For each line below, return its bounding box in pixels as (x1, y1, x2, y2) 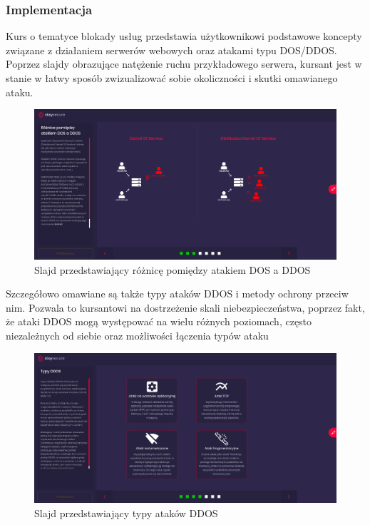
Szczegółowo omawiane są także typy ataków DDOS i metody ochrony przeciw (6, 286, 349, 301)
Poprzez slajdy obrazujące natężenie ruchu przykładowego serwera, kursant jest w (6, 56, 362, 71)
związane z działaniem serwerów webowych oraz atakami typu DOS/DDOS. (6, 42, 337, 57)
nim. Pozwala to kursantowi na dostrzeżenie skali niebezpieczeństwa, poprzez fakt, (6, 300, 365, 315)
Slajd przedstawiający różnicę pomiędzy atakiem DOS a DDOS (34, 262, 311, 277)
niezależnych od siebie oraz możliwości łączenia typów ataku (6, 327, 269, 342)
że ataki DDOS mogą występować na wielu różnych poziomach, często (6, 314, 312, 329)
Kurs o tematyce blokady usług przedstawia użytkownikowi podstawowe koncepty (6, 29, 362, 44)
